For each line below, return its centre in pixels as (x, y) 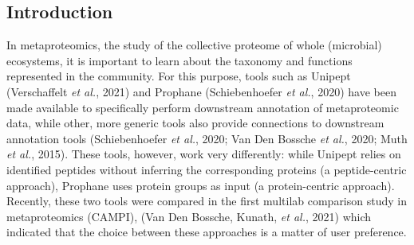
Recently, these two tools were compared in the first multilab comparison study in (207, 201)
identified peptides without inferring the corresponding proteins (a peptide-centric (207, 169)
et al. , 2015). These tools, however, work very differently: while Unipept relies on (204, 154)
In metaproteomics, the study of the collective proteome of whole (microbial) (194, 45)
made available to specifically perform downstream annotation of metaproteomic (203, 107)
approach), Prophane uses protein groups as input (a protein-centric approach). (201, 185)
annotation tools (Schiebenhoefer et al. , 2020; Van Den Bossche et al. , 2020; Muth (207, 138)
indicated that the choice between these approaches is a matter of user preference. (207, 232)
